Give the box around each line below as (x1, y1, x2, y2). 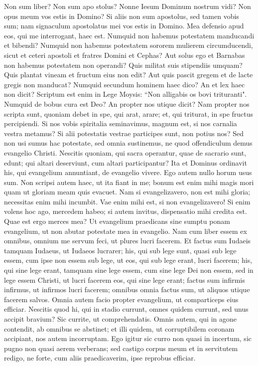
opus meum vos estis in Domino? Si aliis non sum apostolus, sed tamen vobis (4, 10, 239, 21)
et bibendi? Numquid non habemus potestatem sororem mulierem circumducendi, (4, 40, 253, 50)
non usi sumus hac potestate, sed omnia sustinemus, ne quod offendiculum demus (4, 138, 253, 148)
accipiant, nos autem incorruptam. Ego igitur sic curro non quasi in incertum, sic (4, 333, 252, 344)
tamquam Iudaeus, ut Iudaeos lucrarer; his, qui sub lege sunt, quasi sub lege (4, 245, 237, 255)
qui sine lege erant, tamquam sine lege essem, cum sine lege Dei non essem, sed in (4, 265, 254, 275)
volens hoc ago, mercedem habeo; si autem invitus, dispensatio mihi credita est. (4, 206, 247, 216)
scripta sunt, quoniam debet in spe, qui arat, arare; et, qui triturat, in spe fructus (4, 108, 254, 119)
